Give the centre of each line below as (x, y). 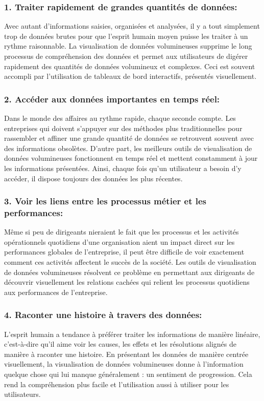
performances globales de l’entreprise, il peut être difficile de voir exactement (124, 252)
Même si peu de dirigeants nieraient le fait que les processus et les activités (122, 232)
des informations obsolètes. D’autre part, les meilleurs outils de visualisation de (128, 148)
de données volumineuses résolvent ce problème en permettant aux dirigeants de (129, 272)
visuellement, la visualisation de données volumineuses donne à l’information (124, 364)
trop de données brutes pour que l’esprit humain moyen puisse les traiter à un (126, 36)
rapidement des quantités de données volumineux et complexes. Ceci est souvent (130, 66)
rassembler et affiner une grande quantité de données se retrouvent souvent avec (129, 138)
